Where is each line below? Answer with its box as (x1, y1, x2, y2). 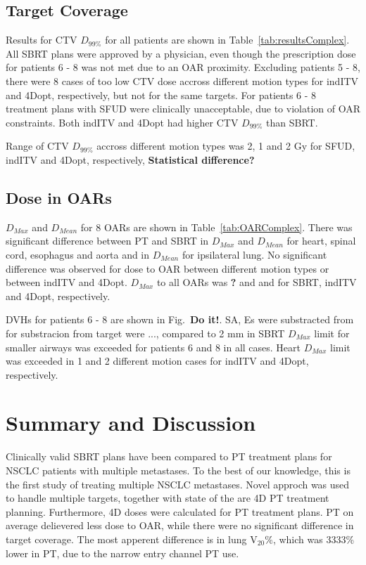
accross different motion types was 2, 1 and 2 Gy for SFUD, (96, 138, 355, 153)
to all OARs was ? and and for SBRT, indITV (156, 275, 357, 290)
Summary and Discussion (6, 408, 256, 437)
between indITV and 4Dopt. (6, 275, 127, 290)
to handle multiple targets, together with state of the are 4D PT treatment (6, 491, 329, 505)
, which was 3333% (272, 531, 355, 546)
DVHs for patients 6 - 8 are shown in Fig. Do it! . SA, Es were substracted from (6, 312, 354, 327)
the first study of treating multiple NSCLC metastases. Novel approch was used (6, 476, 350, 491)
